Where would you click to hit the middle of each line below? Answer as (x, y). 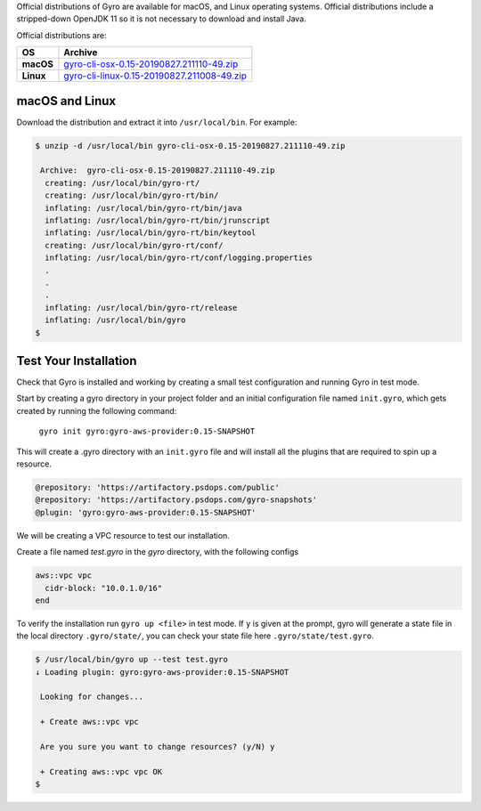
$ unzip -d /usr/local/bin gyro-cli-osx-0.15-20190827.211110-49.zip (190, 146)
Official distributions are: (61, 35)
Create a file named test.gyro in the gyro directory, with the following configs (157, 552)
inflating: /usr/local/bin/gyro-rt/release (141, 308)
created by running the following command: (97, 410)
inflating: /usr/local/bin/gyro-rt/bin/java (143, 208)
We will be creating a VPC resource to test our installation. (123, 535)
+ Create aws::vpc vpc (90, 722)
